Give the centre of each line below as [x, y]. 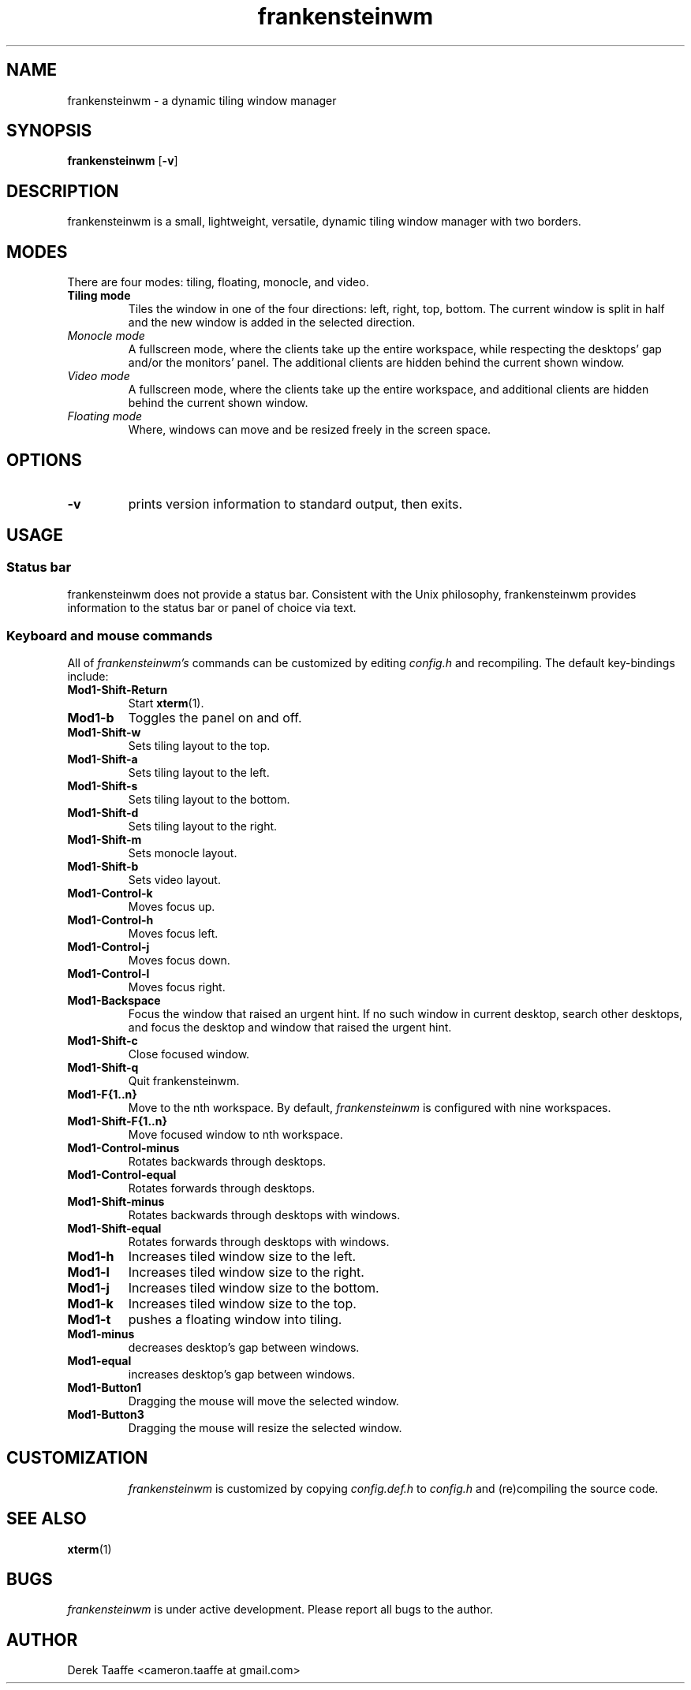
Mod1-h [91, 1256]
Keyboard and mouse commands [110, 635]
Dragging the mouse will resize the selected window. [265, 1427]
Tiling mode [99, 296]
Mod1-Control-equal [122, 1174]
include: [88, 676]
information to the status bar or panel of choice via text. [212, 608]
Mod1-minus [101, 1334]
